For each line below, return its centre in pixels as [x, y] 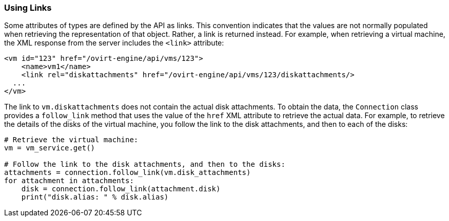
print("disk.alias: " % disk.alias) [95, 197]
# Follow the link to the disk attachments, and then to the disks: [145, 164]
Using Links [28, 8]
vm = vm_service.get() [50, 148]
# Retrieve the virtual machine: [71, 140]
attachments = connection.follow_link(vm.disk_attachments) [128, 173]
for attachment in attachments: [69, 181]
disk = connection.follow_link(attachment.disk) [121, 189]
